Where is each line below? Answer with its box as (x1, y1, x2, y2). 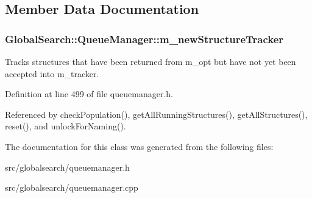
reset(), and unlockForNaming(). (5, 120, 126, 132)
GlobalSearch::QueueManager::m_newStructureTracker (5, 31, 284, 46)
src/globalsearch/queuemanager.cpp (5, 181, 138, 194)
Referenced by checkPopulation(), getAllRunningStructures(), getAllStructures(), (5, 108, 308, 120)
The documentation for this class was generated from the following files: (5, 140, 274, 152)
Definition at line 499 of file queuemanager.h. (5, 87, 173, 100)
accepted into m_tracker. (5, 67, 99, 80)
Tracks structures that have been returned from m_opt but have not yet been (5, 55, 296, 67)
